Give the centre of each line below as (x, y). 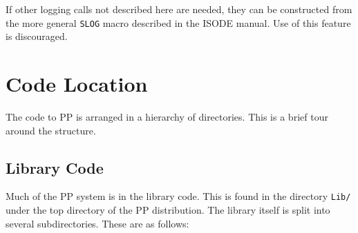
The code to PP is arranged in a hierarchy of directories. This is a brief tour (167, 116)
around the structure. (51, 130)
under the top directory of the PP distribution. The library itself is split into (168, 210)
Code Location (77, 84)
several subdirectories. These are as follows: (97, 223)
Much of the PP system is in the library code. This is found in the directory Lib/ (178, 196)
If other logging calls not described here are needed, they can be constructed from (179, 9)
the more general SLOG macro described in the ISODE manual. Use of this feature (178, 22)
